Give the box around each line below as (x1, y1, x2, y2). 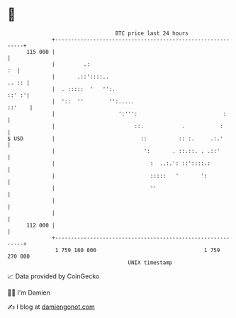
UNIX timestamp (128, 259, 173, 266)
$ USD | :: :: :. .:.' (7, 135, 223, 142)
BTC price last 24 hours (115, 30, 189, 37)
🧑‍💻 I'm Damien (7, 288, 51, 297)
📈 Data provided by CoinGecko (7, 272, 100, 280)
